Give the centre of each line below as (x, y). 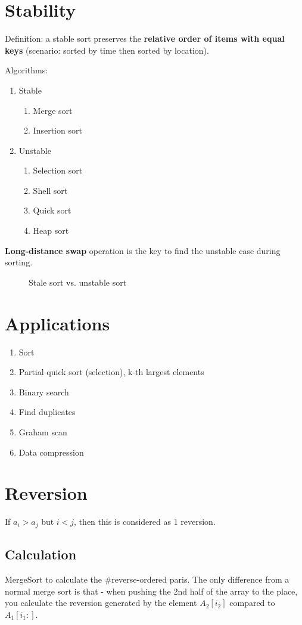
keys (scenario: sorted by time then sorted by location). (107, 50)
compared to (252, 603)
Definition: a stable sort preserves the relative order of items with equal (145, 38)
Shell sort (50, 190)
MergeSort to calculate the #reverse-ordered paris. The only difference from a (147, 579)
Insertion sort (57, 130)
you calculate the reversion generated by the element (101, 603)
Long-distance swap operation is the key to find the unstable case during (143, 250)
